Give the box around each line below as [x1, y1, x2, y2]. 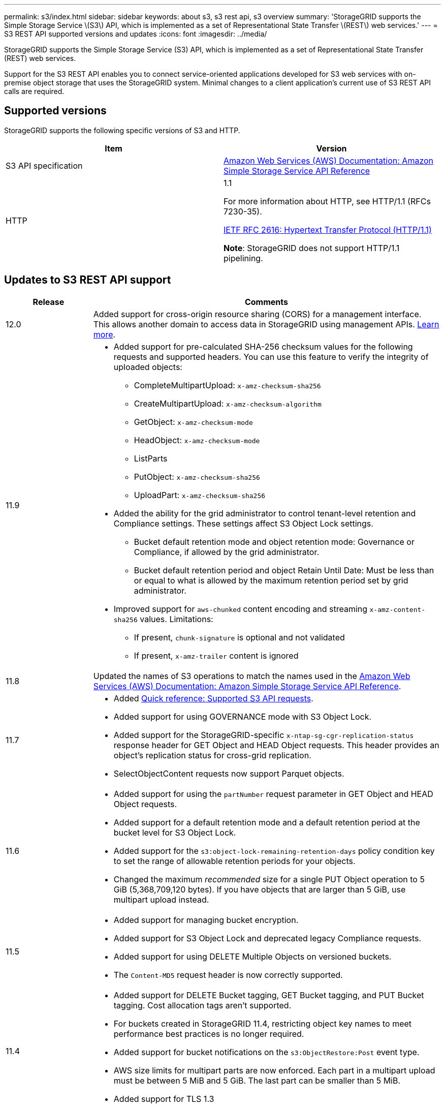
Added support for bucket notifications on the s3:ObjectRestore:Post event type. [113, 1047, 420, 1057]
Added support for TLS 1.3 [113, 1093, 214, 1104]
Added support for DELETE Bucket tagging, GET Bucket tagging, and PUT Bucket [113, 990, 424, 1000]
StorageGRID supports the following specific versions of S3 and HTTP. [4, 126, 240, 135]
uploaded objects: [113, 361, 182, 372]
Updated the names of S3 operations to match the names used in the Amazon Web [93, 670, 410, 681]
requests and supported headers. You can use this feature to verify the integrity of [113, 351, 429, 362]
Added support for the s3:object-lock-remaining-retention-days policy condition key [113, 845, 435, 856]
